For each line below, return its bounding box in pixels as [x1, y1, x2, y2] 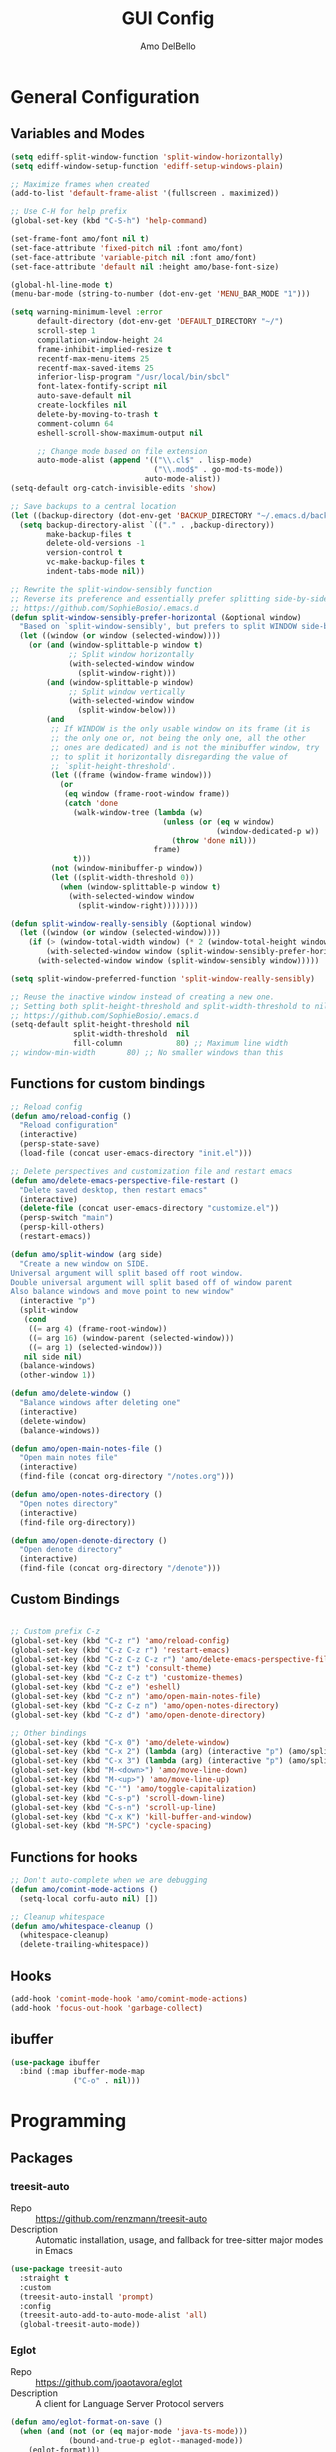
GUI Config [121, 7, 215, 30]
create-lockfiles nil [36, 400, 128, 410]
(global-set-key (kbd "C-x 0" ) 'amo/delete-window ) [10, 1737, 230, 1747]
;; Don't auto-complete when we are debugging [10, 1875, 208, 1886]
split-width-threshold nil [73, 1029, 190, 1039]
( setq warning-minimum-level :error [10, 307, 163, 317]
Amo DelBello [139, 40, 197, 52]
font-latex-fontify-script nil [36, 382, 168, 392]
